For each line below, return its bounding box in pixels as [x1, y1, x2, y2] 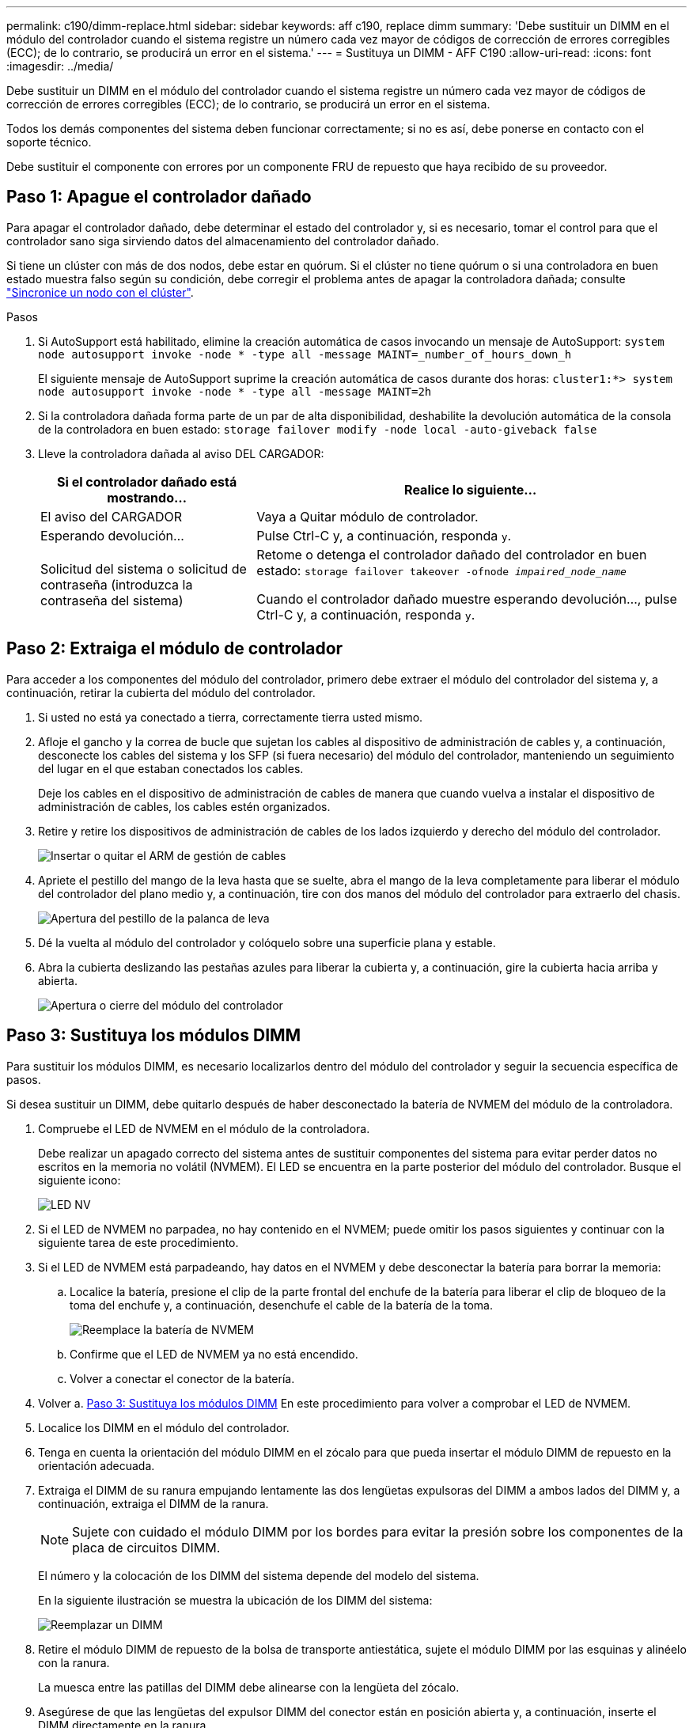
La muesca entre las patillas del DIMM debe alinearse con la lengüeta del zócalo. [38, 1680, 460, 1694]
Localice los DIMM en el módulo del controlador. [38, 1420, 290, 1434]
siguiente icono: [38, 1173, 121, 1187]
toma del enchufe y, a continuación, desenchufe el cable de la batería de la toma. [70, 1298, 493, 1312]
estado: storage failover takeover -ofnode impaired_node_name [256, 562, 627, 578]
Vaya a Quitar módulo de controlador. [256, 508, 479, 525]
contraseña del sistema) [40, 592, 184, 608]
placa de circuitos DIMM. [72, 1539, 221, 1556]
